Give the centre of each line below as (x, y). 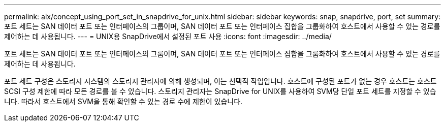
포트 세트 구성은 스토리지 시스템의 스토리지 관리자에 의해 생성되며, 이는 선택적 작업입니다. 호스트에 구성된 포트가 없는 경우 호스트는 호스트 (220, 81)
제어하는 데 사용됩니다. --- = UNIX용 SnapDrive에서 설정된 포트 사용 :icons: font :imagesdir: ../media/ (168, 36)
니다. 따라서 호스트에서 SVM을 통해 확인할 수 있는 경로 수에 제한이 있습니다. (123, 101)
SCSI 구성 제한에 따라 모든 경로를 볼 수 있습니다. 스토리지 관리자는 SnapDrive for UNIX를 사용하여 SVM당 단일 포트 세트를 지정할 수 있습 (220, 91)
